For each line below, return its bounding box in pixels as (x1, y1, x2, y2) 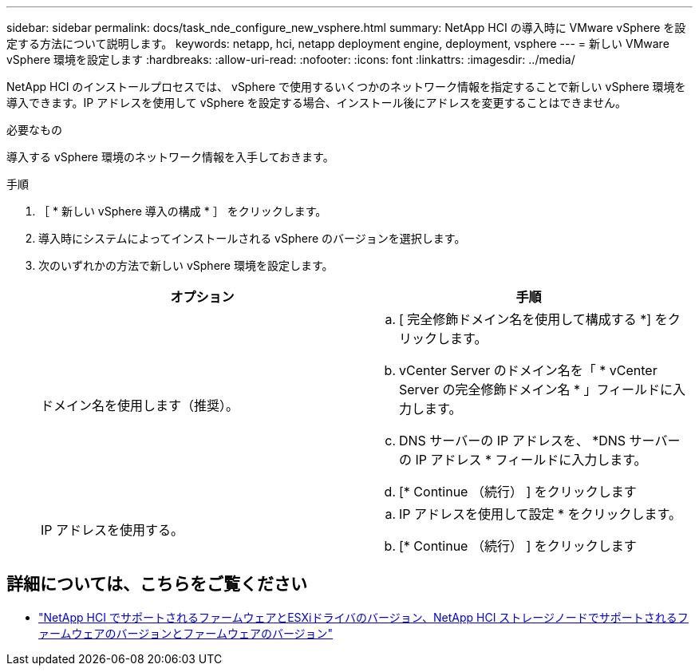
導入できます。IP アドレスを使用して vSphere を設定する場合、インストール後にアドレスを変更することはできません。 (6, 96, 627, 109)
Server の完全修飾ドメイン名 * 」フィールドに (399, 381, 673, 397)
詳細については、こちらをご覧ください (6, 574, 307, 595)
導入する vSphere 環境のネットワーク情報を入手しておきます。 (6, 150, 334, 164)
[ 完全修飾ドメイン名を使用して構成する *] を (399, 311, 668, 327)
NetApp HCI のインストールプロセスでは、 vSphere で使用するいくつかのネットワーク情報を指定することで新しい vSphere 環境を (6, 80, 686, 93)
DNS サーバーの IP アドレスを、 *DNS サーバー (399, 433, 681, 449)
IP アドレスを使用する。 (41, 522, 184, 538)
